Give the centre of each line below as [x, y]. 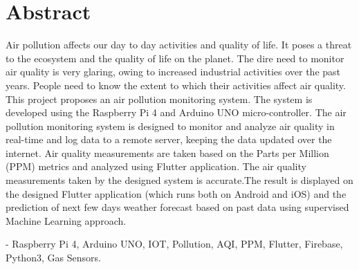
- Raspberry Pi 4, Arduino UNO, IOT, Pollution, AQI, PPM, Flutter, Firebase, [174, 244]
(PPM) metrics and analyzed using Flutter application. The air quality [156, 166]
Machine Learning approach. [66, 220]
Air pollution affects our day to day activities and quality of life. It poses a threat [179, 45]
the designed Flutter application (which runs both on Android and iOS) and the [176, 193]
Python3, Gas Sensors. [53, 258]
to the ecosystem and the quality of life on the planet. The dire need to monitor [175, 58]
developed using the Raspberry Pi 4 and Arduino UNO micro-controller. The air [176, 112]
